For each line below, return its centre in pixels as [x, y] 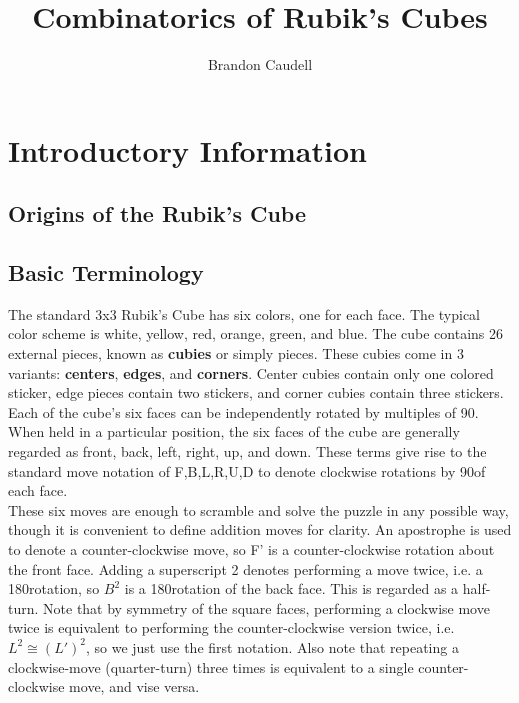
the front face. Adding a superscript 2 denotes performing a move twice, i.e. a [245, 568]
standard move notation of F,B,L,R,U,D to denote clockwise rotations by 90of [247, 470]
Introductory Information [187, 149]
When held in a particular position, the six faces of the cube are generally [234, 431]
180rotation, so [54, 588]
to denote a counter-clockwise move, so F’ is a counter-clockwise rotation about [251, 549]
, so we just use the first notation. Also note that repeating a [272, 646]
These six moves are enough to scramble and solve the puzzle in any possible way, [258, 509]
